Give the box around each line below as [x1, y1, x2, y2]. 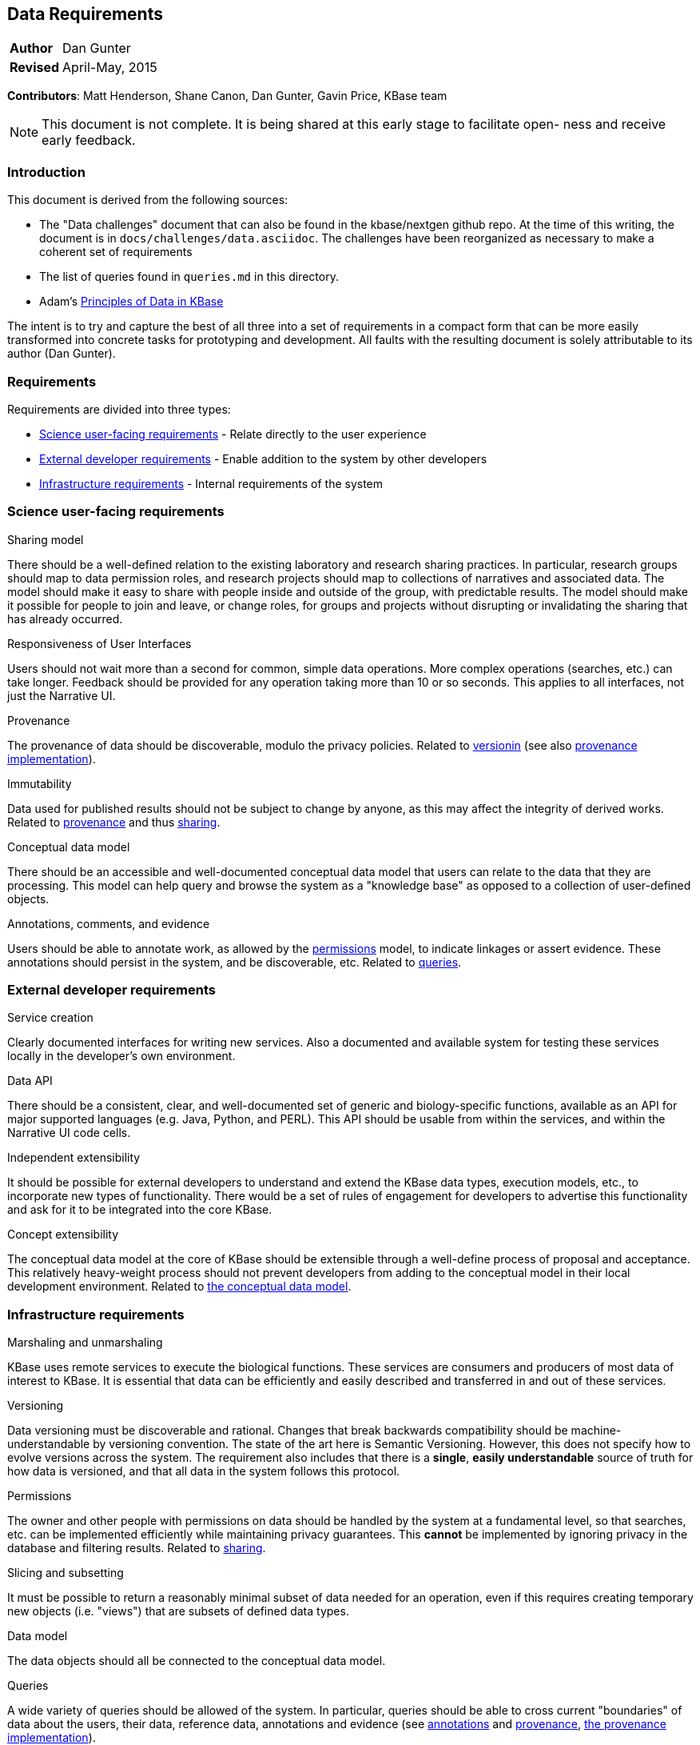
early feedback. [42, 132, 136, 149]
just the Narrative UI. [7, 688, 116, 702]
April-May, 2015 [62, 59, 157, 76]
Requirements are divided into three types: [7, 402, 231, 416]
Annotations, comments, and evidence [7, 916, 210, 931]
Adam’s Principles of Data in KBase [39, 294, 224, 309]
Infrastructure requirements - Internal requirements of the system [39, 476, 384, 490]
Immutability [7, 776, 72, 790]
